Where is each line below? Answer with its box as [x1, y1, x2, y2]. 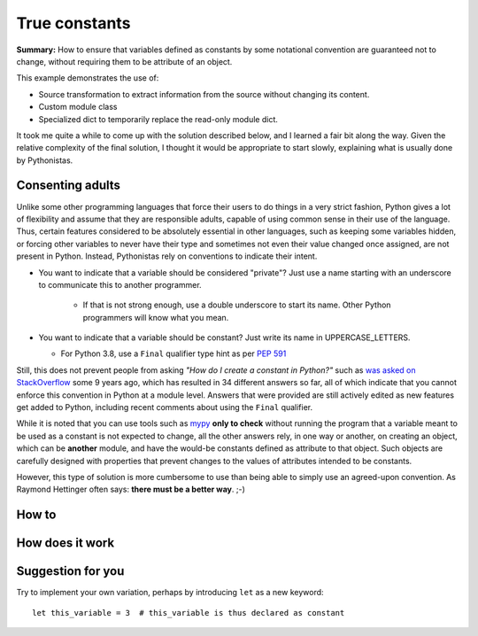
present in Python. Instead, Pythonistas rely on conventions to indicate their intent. [16, 251, 318, 261]
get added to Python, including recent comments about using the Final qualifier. [16, 402, 313, 413]
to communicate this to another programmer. [38, 279, 203, 290]
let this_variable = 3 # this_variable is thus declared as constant [32, 608, 345, 617]
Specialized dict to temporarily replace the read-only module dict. [38, 113, 279, 124]
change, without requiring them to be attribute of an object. [16, 56, 233, 66]
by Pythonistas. [16, 155, 73, 166]
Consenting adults [16, 178, 121, 193]
